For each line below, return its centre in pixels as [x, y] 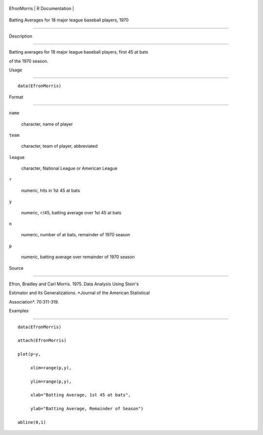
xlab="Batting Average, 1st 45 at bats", [81, 395]
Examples [19, 311]
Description [21, 36]
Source [16, 268]
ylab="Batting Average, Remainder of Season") [87, 409]
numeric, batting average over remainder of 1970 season [78, 257]
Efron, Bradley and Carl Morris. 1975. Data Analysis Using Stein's [74, 284]
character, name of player [47, 124]
